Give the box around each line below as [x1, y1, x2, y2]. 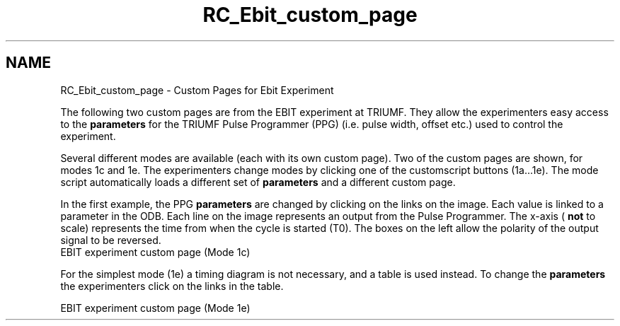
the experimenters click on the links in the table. [60, 279, 284, 292]
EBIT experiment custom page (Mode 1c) [60, 245, 251, 258]
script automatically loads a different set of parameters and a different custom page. [60, 175, 456, 188]
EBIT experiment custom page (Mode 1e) [60, 301, 251, 314]
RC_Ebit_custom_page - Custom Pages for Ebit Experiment [60, 83, 334, 96]
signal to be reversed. [60, 233, 161, 246]
